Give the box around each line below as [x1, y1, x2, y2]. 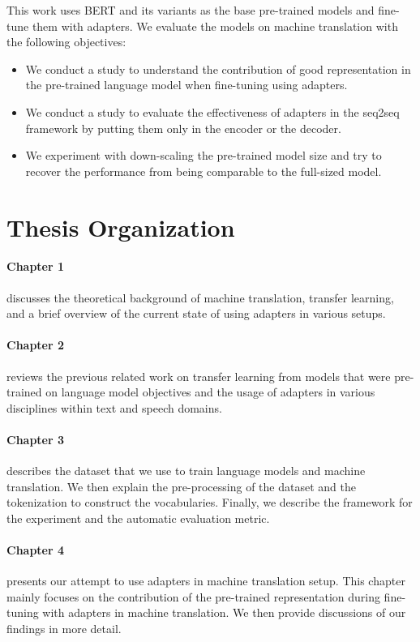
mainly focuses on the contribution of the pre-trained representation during [6, 588, 380, 605]
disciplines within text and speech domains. [6, 399, 222, 416]
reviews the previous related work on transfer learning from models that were [6, 367, 391, 384]
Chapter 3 [6, 430, 65, 447]
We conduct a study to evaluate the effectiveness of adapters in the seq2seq [25, 103, 400, 120]
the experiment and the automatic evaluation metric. [6, 509, 270, 526]
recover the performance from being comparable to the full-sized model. [25, 162, 382, 179]
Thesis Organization [6, 210, 235, 243]
